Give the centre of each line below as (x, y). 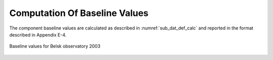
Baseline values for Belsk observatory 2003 (55, 46)
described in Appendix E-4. (38, 34)
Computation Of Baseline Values (79, 13)
